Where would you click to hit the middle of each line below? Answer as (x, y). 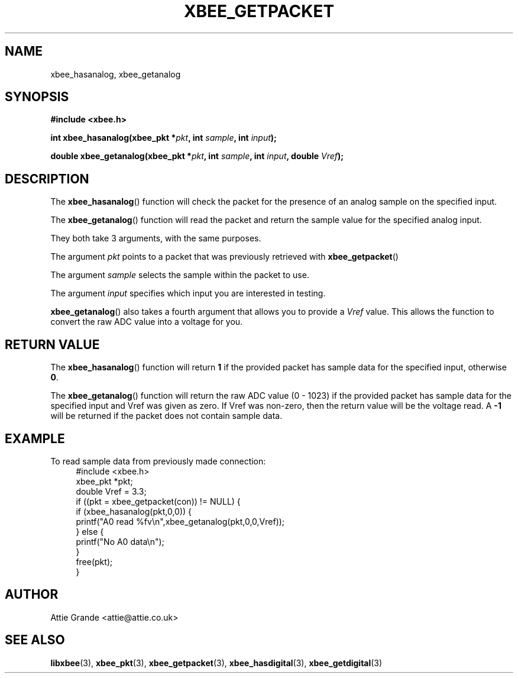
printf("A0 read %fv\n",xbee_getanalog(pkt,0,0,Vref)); (180, 521)
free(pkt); (94, 561)
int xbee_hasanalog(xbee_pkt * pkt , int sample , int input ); (164, 138)
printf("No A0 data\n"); (120, 541)
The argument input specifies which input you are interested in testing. (188, 293)
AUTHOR (32, 595)
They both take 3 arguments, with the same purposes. (156, 238)
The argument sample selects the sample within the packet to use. (180, 275)
